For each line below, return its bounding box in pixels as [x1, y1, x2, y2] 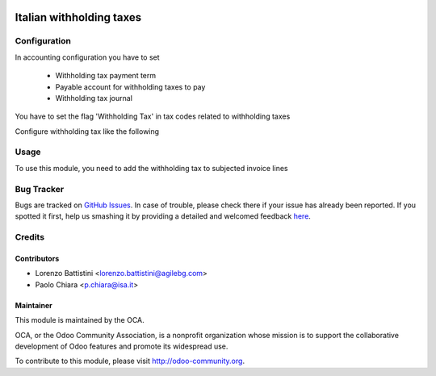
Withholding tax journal [55, 93, 133, 102]
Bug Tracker [15, 183, 65, 194]
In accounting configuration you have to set [15, 52, 161, 62]
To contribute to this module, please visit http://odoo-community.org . [15, 356, 245, 366]
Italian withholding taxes [15, 10, 142, 24]
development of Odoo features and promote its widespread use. [15, 341, 228, 351]
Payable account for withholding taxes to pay [55, 81, 206, 92]
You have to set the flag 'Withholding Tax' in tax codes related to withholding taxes [15, 111, 291, 121]
